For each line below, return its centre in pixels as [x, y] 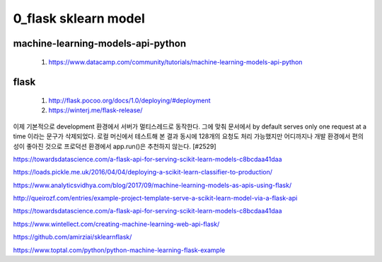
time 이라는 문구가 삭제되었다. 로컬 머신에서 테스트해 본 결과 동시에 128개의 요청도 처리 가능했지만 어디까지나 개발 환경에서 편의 [189, 136]
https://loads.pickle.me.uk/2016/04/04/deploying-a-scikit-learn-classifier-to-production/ [143, 172]
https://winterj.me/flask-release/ [95, 110]
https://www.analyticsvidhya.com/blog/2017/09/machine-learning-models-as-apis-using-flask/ [152, 185]
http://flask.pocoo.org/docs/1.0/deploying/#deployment [129, 100]
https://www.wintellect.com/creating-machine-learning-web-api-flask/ [116, 224]
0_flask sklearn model [79, 18]
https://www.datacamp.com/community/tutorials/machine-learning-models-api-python [175, 62]
